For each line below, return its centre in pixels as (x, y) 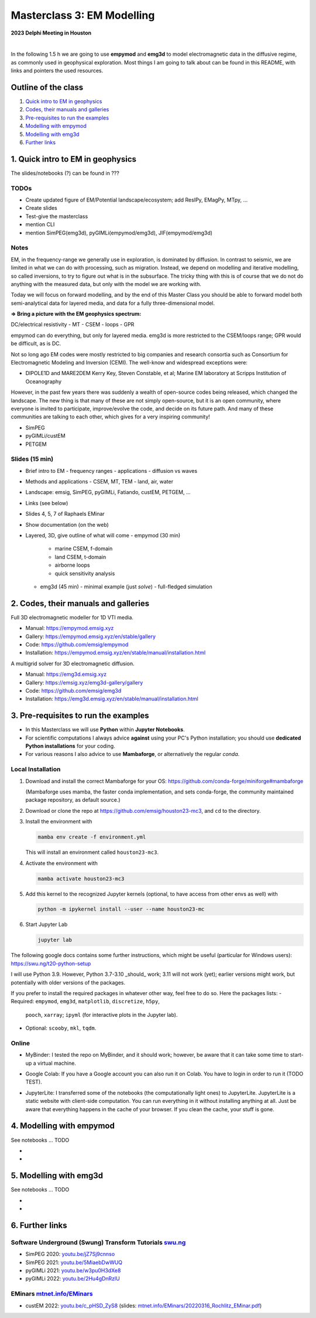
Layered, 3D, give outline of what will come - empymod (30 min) (103, 536)
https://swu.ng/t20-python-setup (51, 963)
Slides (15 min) (32, 459)
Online (20, 1043)
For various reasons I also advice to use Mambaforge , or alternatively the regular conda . (133, 754)
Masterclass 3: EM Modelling (83, 15)
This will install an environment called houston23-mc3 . (92, 852)
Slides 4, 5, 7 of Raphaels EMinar (65, 514)
